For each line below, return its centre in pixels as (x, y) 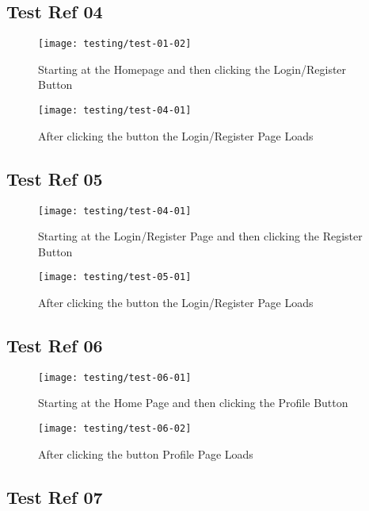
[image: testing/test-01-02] (115, 44)
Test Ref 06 (55, 345)
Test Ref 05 (55, 178)
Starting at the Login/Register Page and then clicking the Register (200, 236)
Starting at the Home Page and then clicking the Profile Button (193, 403)
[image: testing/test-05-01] (115, 277)
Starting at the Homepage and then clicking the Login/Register (192, 69)
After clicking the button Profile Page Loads (146, 453)
